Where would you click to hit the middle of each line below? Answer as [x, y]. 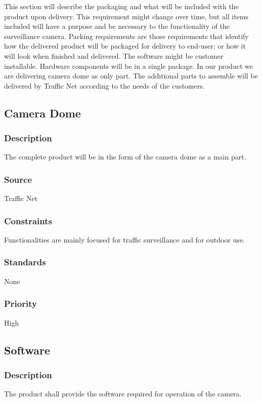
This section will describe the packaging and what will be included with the [121, 6]
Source [18, 179]
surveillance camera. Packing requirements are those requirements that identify [126, 36]
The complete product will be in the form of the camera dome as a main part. [125, 157]
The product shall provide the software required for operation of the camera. [123, 394]
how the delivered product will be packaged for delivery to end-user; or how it [125, 46]
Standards [25, 262]
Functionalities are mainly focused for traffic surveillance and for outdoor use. [124, 239]
